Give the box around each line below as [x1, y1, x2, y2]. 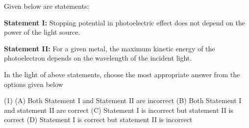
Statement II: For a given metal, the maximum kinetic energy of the [4, 43, 215, 53]
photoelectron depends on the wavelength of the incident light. [4, 53, 192, 63]
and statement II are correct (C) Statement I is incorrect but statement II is [4, 105, 233, 115]
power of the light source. [4, 27, 80, 37]
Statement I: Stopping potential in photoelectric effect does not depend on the [4, 17, 245, 27]
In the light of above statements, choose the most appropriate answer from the [4, 69, 240, 79]
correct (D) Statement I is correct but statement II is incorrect [4, 114, 193, 125]
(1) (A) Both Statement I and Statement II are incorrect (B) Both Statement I [4, 95, 242, 106]
